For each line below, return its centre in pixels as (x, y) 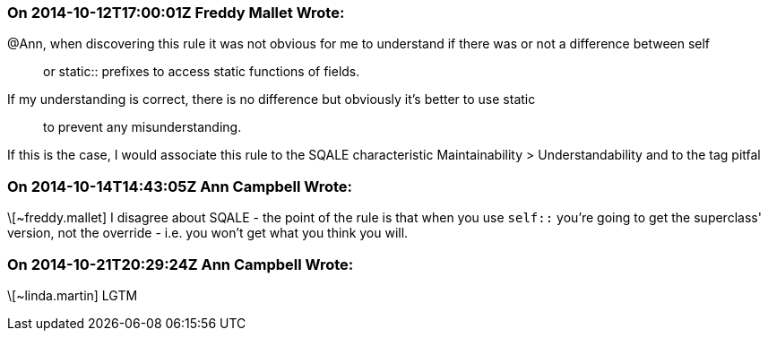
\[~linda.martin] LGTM (73, 295)
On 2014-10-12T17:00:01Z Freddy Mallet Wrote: (176, 13)
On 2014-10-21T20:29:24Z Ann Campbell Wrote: (181, 264)
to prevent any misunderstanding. (142, 127)
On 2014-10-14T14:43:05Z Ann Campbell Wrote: (180, 186)
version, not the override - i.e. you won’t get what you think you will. (208, 233)
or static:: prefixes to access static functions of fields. (202, 72)
